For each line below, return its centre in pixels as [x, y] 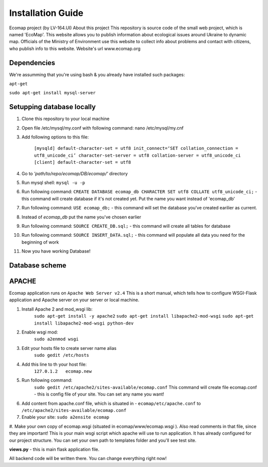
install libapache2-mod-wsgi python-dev [84, 323]
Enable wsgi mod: [40, 332]
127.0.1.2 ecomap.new [63, 371]
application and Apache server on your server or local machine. [74, 300]
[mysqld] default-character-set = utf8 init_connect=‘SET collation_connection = [136, 148]
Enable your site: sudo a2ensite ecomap [66, 417]
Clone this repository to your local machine [66, 119]
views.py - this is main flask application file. [54, 449]
